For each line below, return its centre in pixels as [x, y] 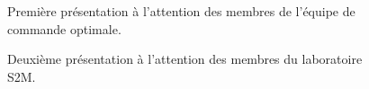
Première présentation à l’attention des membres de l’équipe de [181, 11]
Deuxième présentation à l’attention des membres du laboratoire [185, 59]
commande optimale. [64, 28]
